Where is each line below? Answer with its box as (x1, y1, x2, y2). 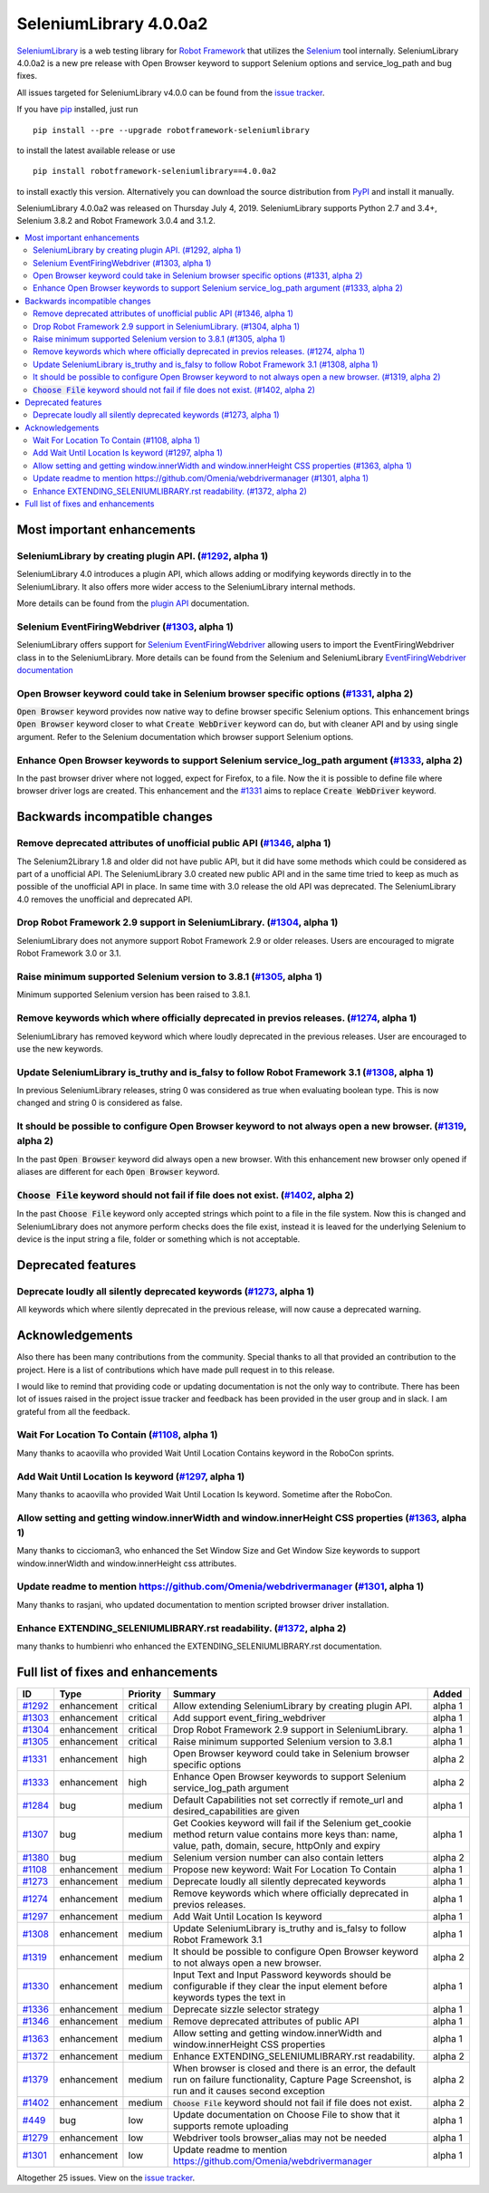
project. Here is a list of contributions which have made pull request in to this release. (16, 1364, 335, 1375)
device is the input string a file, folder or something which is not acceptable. (16, 1234, 301, 1245)
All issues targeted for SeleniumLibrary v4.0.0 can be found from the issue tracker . (16, 87, 325, 98)
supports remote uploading (172, 2120, 289, 2132)
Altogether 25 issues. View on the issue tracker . (16, 2172, 195, 2183)
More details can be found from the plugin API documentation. (16, 598, 250, 609)
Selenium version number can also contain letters (172, 1851, 384, 1863)
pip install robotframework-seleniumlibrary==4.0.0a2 (33, 166, 276, 177)
